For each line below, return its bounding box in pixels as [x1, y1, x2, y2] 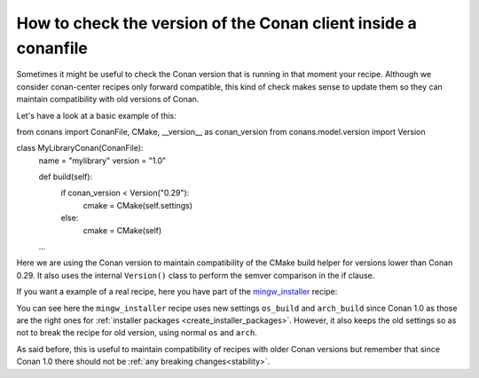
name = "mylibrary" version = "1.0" [38, 155, 167, 166]
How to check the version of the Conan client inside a [16, 13, 417, 33]
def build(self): [38, 171, 93, 182]
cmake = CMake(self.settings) [82, 200, 192, 210]
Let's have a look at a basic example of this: [16, 110, 177, 121]
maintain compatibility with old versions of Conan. [16, 94, 200, 105]
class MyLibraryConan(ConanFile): [16, 143, 144, 154]
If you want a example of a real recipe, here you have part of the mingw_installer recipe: [16, 287, 338, 297]
